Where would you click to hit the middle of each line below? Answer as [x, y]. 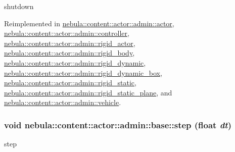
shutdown [19, 6]
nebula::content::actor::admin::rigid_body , [69, 53]
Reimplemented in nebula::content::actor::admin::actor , [89, 23]
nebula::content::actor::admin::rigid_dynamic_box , [83, 72]
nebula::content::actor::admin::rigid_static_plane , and [88, 92]
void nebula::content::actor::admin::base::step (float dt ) [118, 124]
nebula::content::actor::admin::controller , [67, 33]
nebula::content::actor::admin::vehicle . [63, 102]
